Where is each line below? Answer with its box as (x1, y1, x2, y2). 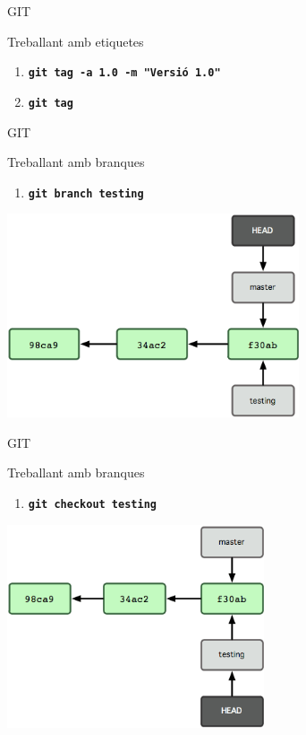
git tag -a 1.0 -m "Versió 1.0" (28, 66, 221, 80)
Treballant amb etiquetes (7, 31, 144, 50)
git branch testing (28, 187, 144, 200)
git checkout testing (28, 497, 157, 511)
